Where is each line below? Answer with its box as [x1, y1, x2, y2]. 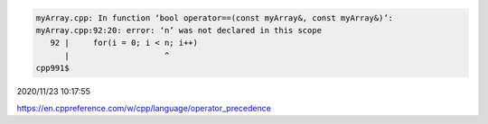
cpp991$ [35, 63, 70, 74]
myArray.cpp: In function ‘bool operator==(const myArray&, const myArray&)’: [35, 13, 393, 22]
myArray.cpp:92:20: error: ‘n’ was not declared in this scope [35, 25, 323, 35]
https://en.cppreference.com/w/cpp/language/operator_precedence [16, 102, 271, 113]
